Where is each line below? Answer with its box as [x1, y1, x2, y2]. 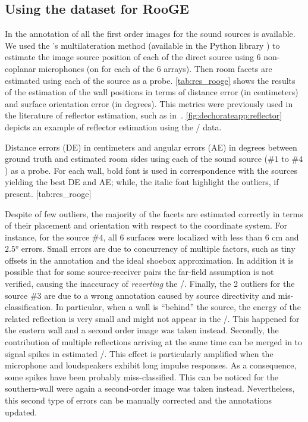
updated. [5, 405, 37, 418]
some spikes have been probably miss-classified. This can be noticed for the [5, 370, 278, 383]
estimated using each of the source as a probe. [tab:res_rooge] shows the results [5, 74, 296, 86]
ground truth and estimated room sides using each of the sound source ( [5, 152, 268, 165]
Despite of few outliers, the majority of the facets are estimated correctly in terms [5, 207, 303, 220]
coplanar [5, 62, 36, 74]
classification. [5, 301, 54, 313]
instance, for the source [5, 230, 90, 243]
